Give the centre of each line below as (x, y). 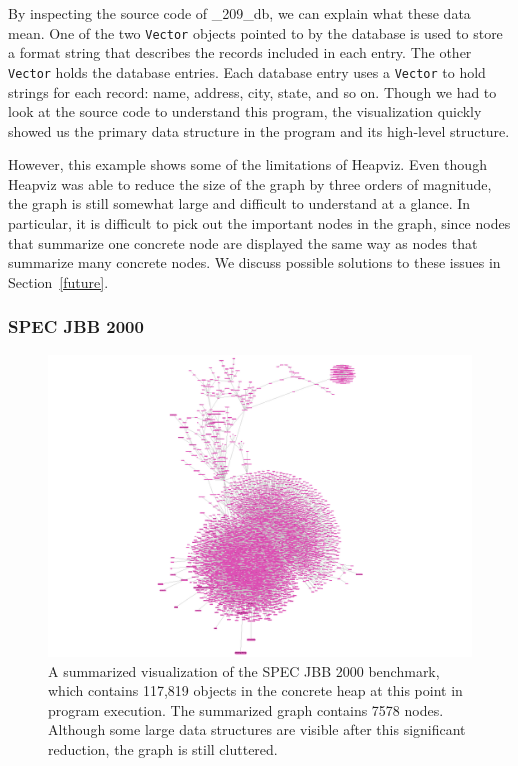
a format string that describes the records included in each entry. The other (240, 52)
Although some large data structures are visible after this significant (257, 729)
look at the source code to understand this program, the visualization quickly (245, 111)
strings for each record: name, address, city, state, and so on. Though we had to (252, 91)
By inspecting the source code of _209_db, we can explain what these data (239, 13)
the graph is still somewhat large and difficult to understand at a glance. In (239, 203)
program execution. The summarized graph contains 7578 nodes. (246, 709)
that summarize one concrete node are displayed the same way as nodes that (243, 242)
